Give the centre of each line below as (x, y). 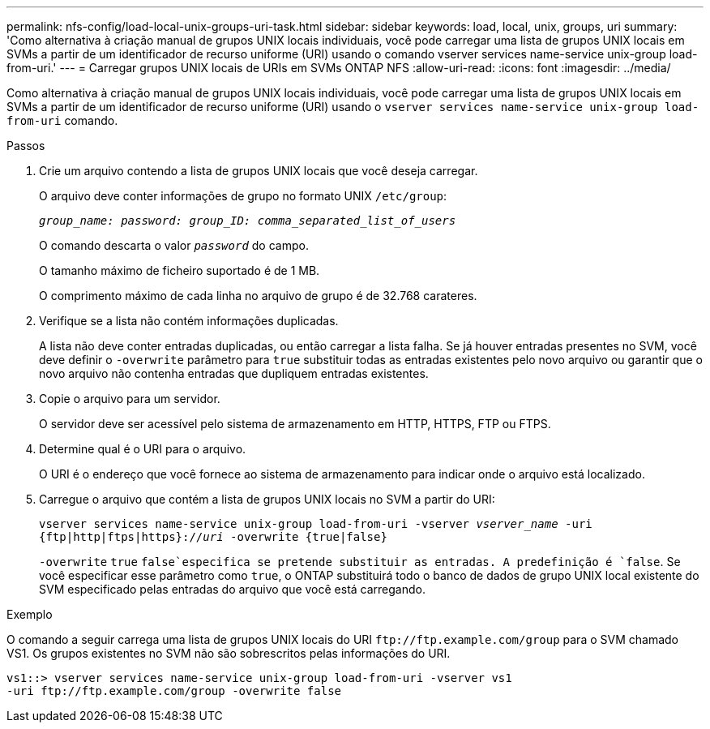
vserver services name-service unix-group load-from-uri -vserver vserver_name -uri (316, 524)
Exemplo (30, 614)
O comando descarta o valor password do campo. (174, 245)
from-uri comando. (62, 120)
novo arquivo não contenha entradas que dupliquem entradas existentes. (234, 373)
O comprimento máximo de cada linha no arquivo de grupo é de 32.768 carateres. (258, 296)
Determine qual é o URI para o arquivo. (143, 449)
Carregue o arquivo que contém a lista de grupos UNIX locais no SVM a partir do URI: (267, 499)
